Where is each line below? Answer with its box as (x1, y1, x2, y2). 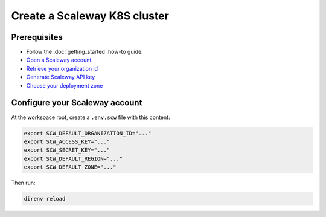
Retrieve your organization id (26, 65, 98, 72)
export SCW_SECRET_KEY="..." (24, 147, 110, 154)
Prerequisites (11, 32, 63, 42)
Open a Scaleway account (26, 56, 92, 63)
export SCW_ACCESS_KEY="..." (24, 138, 110, 145)
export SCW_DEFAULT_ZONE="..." (24, 164, 117, 170)
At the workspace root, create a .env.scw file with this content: (11, 114, 170, 121)
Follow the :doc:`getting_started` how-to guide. (26, 48, 143, 56)
